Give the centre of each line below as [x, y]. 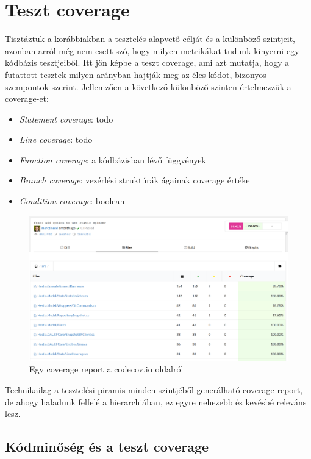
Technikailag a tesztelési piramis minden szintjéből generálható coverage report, [154, 389]
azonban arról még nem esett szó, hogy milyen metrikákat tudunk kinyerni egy [152, 50]
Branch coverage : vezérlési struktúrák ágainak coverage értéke [134, 180]
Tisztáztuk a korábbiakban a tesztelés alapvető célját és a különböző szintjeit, [150, 39]
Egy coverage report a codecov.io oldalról [106, 369]
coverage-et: [27, 98]
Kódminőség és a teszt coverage [107, 447]
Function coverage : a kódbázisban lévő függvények [113, 159]
